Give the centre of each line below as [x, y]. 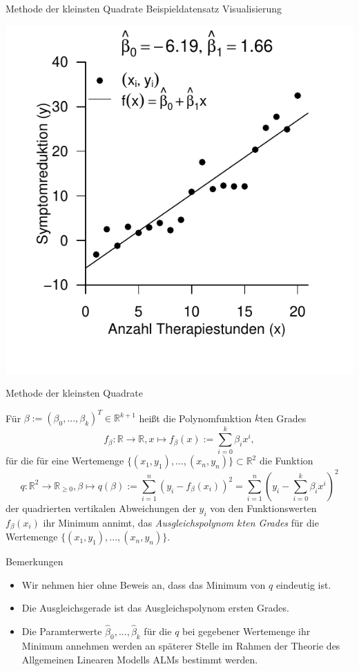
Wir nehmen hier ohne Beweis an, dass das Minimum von [144, 584]
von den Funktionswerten [263, 508]
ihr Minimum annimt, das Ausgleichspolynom [138, 522]
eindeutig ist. [303, 584]
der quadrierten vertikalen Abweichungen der [101, 508]
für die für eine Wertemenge [65, 461]
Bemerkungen [35, 561]
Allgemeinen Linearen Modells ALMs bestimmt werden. [140, 659]
